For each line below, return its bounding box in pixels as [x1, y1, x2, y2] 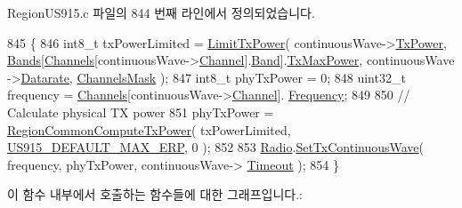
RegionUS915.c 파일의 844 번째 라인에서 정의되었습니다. [7, 4, 315, 21]
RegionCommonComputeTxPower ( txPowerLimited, [7, 120, 291, 139]
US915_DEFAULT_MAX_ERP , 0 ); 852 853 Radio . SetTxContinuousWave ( [7, 138, 425, 156]
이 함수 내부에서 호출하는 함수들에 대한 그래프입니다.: [7, 185, 303, 204]
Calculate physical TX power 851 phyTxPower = [7, 102, 274, 121]
